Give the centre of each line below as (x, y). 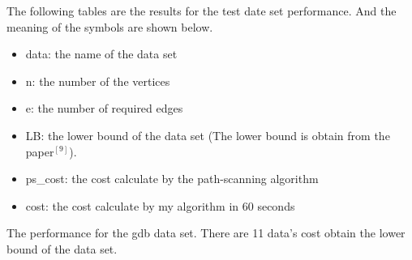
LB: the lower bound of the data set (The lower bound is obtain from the (208, 135)
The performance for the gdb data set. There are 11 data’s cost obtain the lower (206, 233)
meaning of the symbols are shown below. (110, 26)
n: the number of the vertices (98, 81)
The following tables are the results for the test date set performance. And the (202, 11)
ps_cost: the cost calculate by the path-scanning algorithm (172, 179)
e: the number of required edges (104, 108)
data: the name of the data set (101, 54)
